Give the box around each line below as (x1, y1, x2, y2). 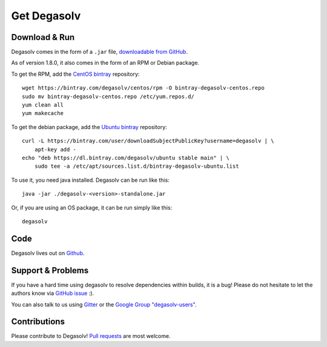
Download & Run (11, 32, 75, 42)
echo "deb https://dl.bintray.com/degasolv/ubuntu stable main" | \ (22, 154, 230, 161)
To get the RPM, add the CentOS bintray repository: (11, 70, 140, 78)
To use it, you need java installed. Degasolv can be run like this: (11, 176, 170, 183)
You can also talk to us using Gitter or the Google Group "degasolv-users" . (11, 300, 197, 308)
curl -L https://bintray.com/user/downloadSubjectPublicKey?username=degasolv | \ (22, 137, 274, 145)
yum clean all (22, 102, 64, 108)
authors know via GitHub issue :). (11, 289, 94, 297)
